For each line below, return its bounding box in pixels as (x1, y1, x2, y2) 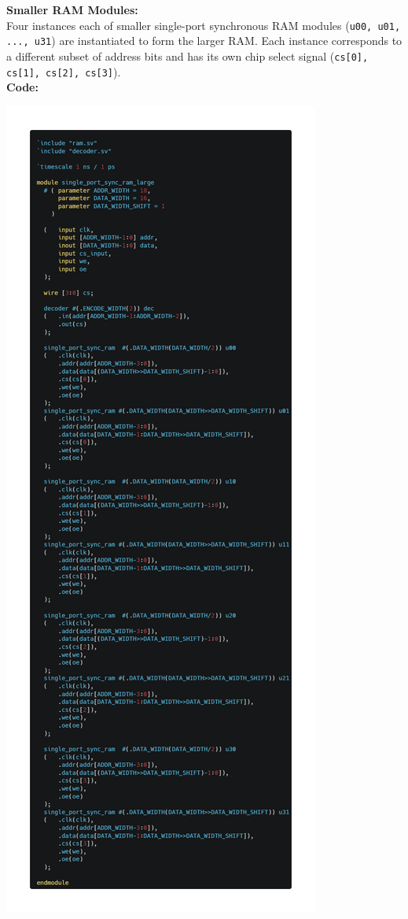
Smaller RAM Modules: (6, 2, 138, 17)
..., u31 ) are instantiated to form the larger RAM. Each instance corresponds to (6, 32, 402, 49)
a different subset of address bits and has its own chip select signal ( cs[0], (6, 47, 369, 64)
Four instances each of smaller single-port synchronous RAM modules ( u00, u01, (6, 17, 401, 33)
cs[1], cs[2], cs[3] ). (6, 63, 121, 80)
